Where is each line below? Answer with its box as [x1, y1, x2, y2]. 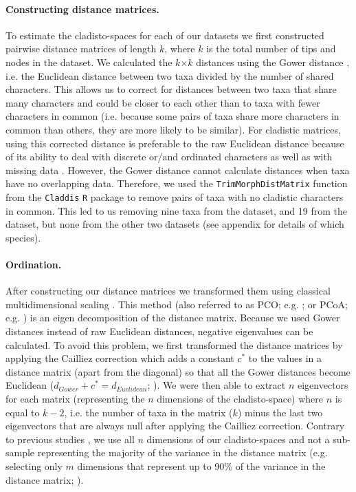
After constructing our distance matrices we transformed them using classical [5, 284, 331, 298]
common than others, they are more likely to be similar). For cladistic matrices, [5, 122, 341, 136]
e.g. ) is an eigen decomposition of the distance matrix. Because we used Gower [5, 310, 340, 325]
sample [5, 445, 35, 460]
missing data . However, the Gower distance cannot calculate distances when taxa [5, 162, 350, 177]
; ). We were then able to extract [147, 378, 286, 392]
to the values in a [248, 351, 322, 365]
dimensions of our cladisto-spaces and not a [146, 431, 330, 446]
